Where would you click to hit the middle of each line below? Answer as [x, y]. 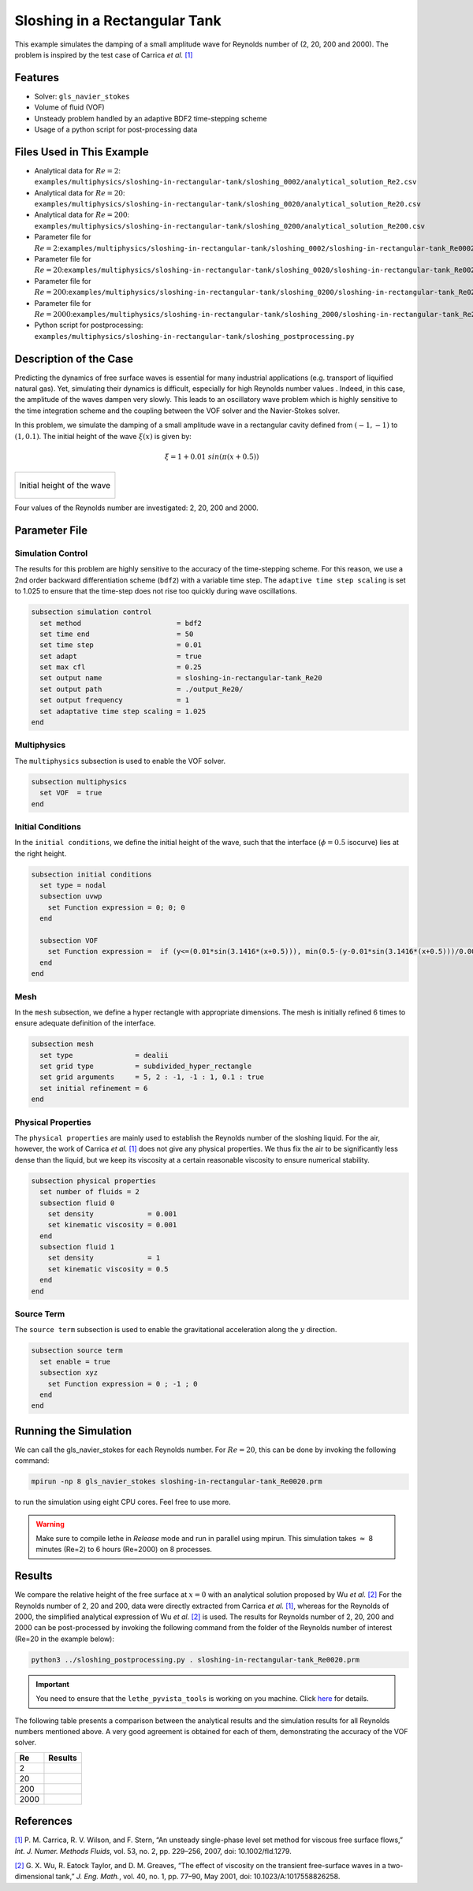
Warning [50, 1524]
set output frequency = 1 [114, 700]
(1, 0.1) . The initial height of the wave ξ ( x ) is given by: [103, 436]
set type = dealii [104, 1055]
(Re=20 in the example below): [64, 1639]
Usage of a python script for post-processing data [116, 129]
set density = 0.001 [112, 1214]
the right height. [41, 853]
